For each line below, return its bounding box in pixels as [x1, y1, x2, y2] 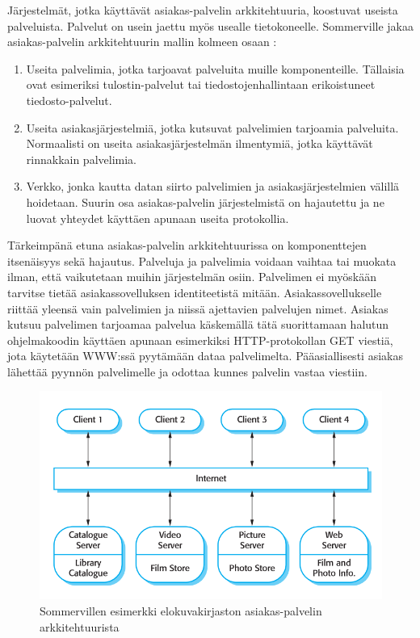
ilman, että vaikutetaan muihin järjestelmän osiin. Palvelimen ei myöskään [7, 268, 377, 285]
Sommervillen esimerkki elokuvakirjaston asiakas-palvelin [40, 602, 322, 619]
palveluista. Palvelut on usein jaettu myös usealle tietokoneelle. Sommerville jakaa [7, 17, 414, 34]
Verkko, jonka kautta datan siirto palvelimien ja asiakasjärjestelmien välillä [26, 178, 400, 195]
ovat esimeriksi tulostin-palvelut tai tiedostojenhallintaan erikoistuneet [26, 76, 376, 93]
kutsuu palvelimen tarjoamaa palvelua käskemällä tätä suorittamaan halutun [7, 316, 389, 333]
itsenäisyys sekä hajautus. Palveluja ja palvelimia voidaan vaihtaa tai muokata [7, 252, 397, 269]
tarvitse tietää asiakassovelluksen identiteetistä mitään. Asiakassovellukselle [7, 283, 382, 300]
